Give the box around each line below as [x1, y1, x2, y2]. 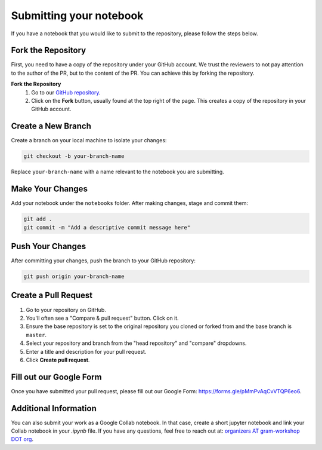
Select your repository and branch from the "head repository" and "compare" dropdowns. [26, 339, 247, 347]
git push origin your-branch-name [23, 273, 125, 280]
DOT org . [11, 436, 34, 443]
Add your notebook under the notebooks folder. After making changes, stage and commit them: [11, 200, 249, 207]
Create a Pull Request [11, 290, 92, 301]
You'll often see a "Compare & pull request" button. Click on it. [26, 314, 179, 322]
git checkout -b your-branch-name [23, 153, 125, 160]
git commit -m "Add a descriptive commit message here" [23, 224, 191, 231]
